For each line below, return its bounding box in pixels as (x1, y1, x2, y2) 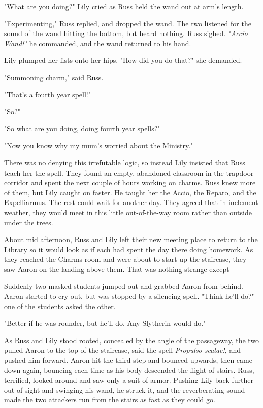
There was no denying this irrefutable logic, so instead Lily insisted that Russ (4, 157, 245, 167)
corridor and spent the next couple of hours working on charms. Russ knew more (4, 177, 256, 188)
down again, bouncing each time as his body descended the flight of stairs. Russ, (4, 364, 254, 375)
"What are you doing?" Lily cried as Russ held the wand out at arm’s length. (4, 1, 244, 11)
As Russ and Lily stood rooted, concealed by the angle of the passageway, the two (4, 334, 259, 345)
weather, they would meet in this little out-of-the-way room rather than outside (4, 207, 252, 217)
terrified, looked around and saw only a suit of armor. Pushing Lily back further (4, 375, 253, 385)
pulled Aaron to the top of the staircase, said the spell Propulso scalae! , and (4, 345, 241, 355)
